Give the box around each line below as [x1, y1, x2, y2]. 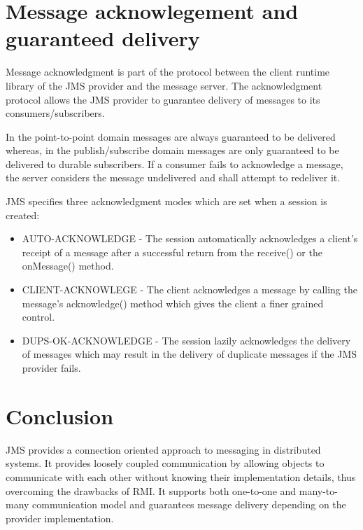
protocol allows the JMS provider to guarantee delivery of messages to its [6, 92, 320, 106]
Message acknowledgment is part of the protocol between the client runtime [6, 64, 330, 79]
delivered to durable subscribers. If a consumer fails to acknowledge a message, [6, 156, 343, 171]
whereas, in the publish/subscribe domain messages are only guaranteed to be [6, 143, 339, 158]
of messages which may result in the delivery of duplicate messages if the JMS [22, 347, 357, 361]
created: [6, 207, 40, 222]
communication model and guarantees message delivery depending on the [32, 497, 346, 512]
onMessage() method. [22, 258, 114, 273]
